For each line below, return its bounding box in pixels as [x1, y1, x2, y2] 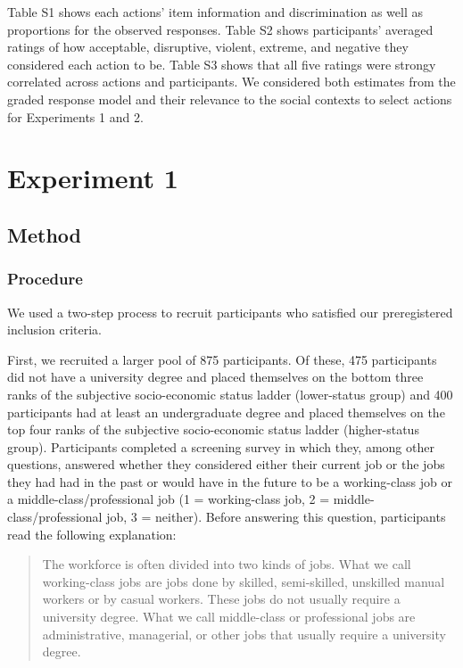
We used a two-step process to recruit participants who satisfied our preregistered [7, 302, 453, 321]
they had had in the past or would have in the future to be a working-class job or [7, 472, 452, 491]
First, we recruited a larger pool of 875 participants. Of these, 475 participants [7, 350, 437, 368]
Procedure [7, 268, 83, 290]
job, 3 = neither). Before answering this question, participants [106, 507, 446, 526]
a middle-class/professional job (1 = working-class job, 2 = [7, 490, 330, 508]
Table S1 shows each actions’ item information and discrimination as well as [7, 3, 424, 21]
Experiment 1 [7, 160, 178, 196]
